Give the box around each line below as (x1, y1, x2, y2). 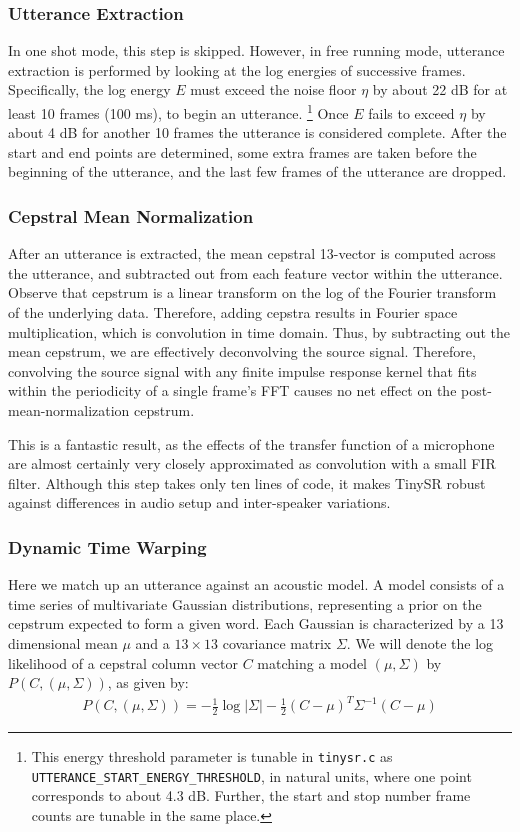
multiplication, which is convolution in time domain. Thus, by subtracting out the (8, 321, 510, 342)
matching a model (257, 652, 367, 673)
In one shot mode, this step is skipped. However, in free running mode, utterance (8, 40, 505, 61)
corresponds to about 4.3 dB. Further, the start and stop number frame (31, 785, 471, 806)
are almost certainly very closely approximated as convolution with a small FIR (8, 453, 496, 474)
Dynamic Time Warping (8, 534, 207, 559)
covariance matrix (222, 632, 332, 653)
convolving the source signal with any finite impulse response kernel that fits (8, 360, 477, 381)
